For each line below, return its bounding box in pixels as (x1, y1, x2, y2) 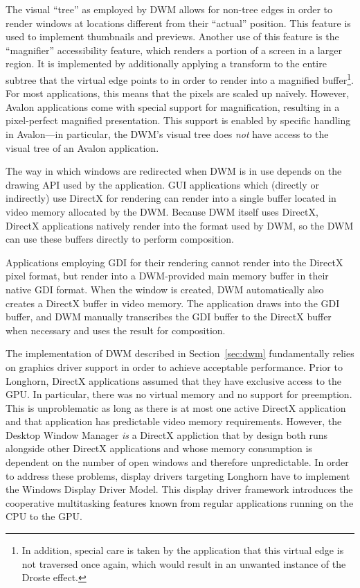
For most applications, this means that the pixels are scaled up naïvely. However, (6, 86, 350, 101)
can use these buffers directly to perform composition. (6, 232, 234, 246)
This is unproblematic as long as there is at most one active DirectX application (6, 400, 346, 415)
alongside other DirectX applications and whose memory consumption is (6, 441, 312, 456)
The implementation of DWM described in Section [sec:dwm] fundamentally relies (6, 346, 354, 361)
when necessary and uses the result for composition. (6, 322, 226, 337)
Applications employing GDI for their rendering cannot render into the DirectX (6, 254, 343, 269)
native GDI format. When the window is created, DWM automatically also (6, 282, 324, 296)
